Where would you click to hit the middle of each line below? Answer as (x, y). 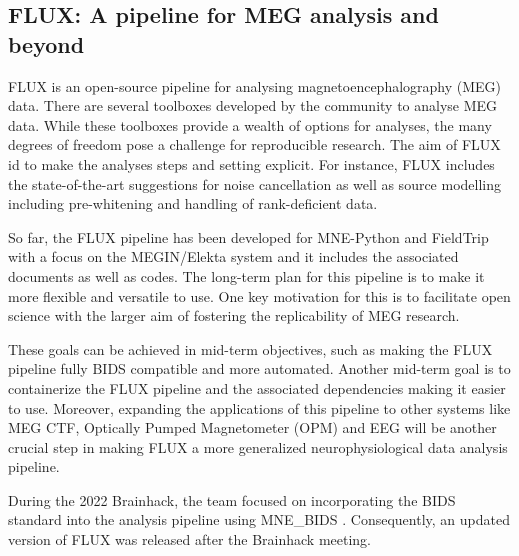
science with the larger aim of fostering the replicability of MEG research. (234, 315)
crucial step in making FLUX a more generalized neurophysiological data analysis (258, 446)
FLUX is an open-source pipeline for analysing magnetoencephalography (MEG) (255, 85)
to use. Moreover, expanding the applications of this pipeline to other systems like (259, 407)
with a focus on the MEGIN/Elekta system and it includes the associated (233, 256)
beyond (46, 43)
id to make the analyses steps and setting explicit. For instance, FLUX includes (251, 163)
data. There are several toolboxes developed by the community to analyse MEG (253, 105)
